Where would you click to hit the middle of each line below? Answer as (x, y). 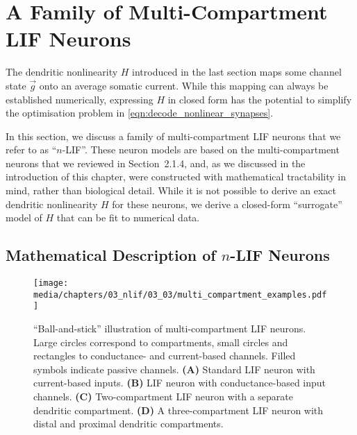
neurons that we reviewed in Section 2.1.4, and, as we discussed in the (156, 163)
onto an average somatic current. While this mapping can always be (184, 85)
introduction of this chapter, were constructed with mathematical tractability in (176, 177)
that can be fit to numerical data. (128, 217)
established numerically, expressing (80, 99)
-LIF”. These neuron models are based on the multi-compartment (201, 150)
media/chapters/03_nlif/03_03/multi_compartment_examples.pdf (180, 295)
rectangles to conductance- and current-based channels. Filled (165, 356)
